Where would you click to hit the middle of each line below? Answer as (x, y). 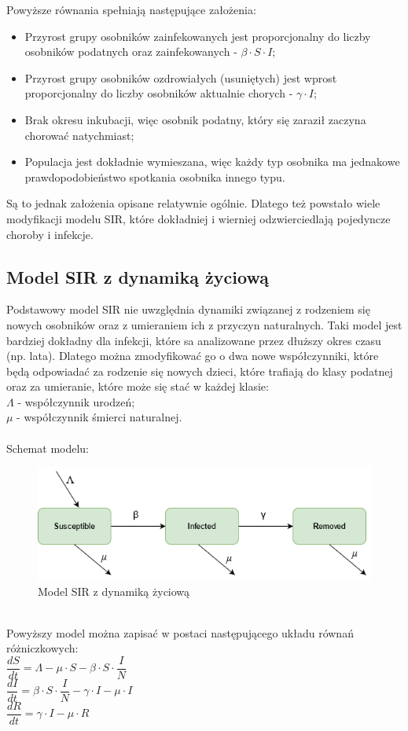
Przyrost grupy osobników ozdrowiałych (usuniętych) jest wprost (181, 77)
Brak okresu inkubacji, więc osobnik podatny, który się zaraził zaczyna (195, 119)
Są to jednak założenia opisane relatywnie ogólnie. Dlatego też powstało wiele (193, 203)
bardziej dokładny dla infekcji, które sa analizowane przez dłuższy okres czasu (194, 340)
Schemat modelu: (48, 448)
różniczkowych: (42, 648)
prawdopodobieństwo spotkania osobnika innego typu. (155, 176)
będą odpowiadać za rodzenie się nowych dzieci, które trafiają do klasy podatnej (200, 371)
